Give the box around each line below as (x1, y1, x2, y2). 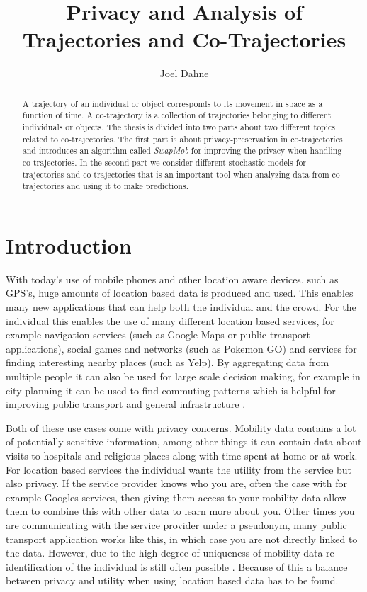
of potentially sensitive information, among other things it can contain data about (6, 434, 362, 449)
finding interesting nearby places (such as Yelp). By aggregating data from (6, 355, 329, 370)
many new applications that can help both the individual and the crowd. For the (6, 300, 356, 314)
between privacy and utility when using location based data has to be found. (6, 573, 339, 588)
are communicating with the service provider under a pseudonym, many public (6, 517, 347, 532)
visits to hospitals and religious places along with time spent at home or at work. (6, 448, 358, 463)
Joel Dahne (159, 66, 209, 81)
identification (6, 559, 62, 574)
